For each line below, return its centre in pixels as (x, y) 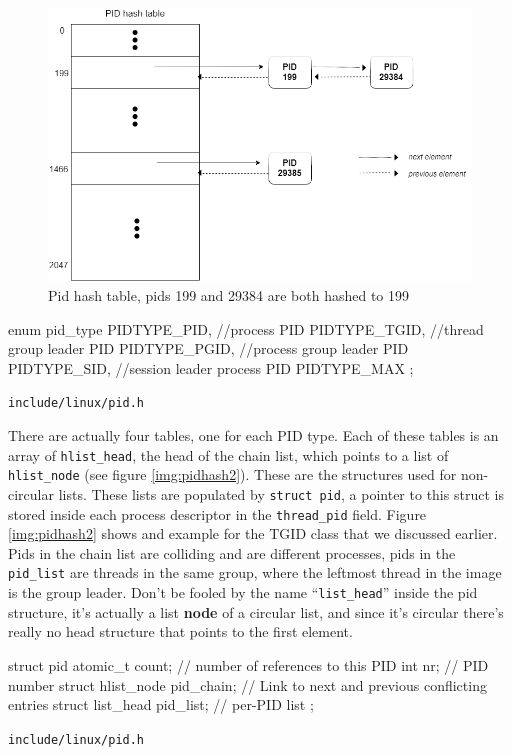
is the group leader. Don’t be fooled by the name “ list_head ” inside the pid (243, 592)
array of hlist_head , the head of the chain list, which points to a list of (228, 454)
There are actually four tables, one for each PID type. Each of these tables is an (253, 435)
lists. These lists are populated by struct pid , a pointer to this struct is (281, 493)
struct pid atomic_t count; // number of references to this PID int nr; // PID (248, 664)
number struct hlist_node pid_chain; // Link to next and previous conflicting (247, 684)
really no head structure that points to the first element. (180, 631)
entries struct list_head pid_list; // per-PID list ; (161, 704)
